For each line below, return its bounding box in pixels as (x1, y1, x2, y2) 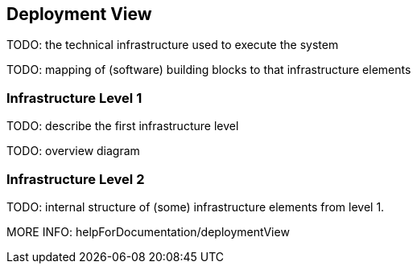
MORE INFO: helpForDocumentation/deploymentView (6, 224, 290, 239)
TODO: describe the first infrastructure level (6, 119, 239, 133)
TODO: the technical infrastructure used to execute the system (6, 38, 339, 52)
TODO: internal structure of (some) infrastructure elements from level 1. (6, 199, 385, 214)
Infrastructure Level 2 (6, 170, 145, 187)
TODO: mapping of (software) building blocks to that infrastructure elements (6, 63, 411, 77)
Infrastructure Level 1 (6, 89, 142, 106)
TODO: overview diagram (6, 144, 140, 158)
